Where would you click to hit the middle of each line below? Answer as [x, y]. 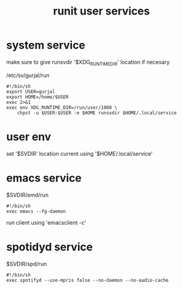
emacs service [44, 178]
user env [29, 137]
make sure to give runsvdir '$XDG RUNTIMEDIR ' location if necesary [88, 63]
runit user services [101, 11]
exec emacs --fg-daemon [36, 211]
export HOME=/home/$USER [37, 97]
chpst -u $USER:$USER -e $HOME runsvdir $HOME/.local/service [97, 113]
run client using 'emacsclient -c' [46, 222]
